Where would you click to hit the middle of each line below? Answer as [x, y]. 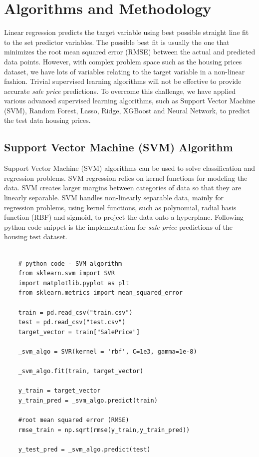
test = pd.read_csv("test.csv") [72, 322]
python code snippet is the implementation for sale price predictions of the [118, 227]
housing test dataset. [36, 236]
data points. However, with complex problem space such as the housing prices [123, 61]
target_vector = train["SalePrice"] [79, 332]
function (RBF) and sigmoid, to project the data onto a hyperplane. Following [124, 217]
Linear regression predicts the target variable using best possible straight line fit [127, 32]
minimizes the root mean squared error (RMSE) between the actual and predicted [130, 52]
